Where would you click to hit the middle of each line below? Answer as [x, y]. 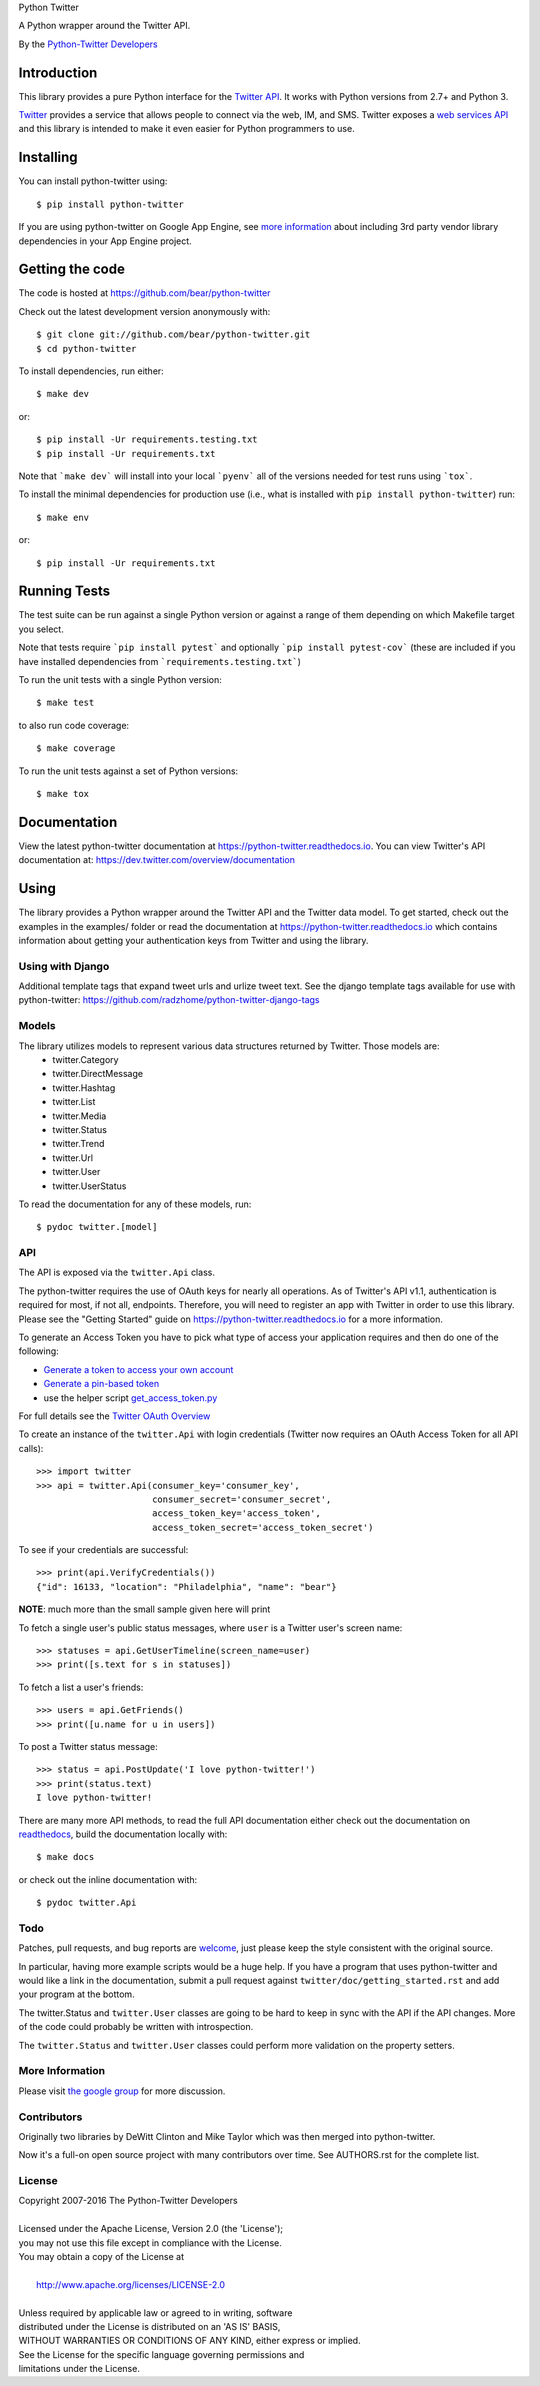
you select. [41, 629]
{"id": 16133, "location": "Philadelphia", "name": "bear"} [186, 1586]
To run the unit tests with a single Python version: [120, 679]
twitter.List [74, 1102]
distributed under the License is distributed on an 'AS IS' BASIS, [149, 2326]
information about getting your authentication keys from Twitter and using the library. [193, 940]
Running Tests [64, 591]
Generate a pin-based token [101, 1384]
